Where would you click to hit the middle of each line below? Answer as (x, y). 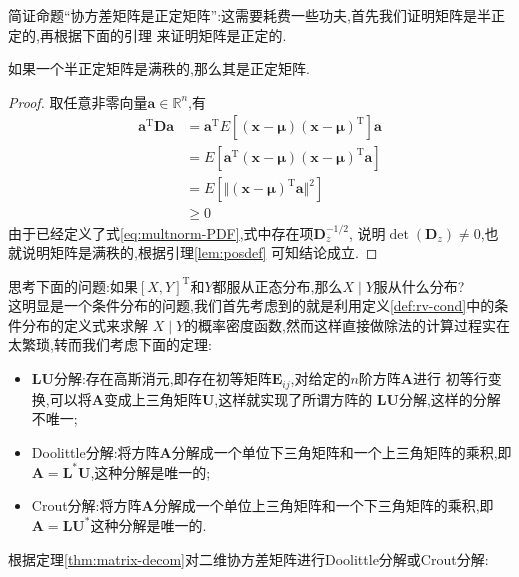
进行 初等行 (450, 378)
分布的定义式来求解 (84, 324)
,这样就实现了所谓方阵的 (293, 398)
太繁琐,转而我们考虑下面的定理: (110, 344)
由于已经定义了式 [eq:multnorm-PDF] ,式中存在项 (161, 232)
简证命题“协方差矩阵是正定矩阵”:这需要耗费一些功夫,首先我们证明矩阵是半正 (256, 15)
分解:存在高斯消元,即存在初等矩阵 (162, 378)
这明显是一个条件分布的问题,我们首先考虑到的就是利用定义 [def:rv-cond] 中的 (251, 305)
